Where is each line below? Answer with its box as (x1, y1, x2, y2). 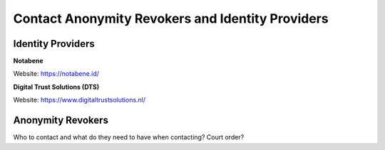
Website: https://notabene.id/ (13, 70, 100, 78)
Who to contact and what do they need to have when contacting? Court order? (13, 133, 245, 141)
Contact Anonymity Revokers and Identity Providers (13, 11, 329, 26)
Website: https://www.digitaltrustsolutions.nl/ (13, 96, 146, 105)
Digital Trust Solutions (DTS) (13, 82, 100, 91)
